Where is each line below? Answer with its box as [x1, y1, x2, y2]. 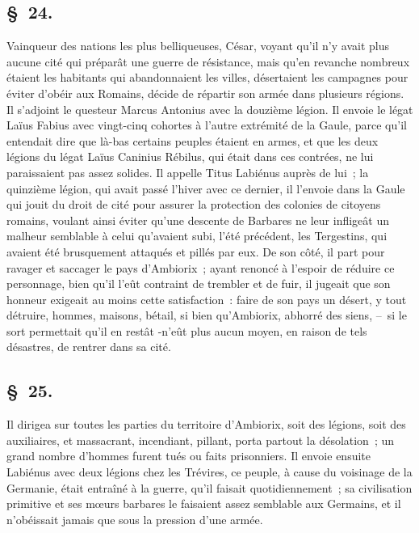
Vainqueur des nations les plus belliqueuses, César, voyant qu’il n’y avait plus [6, 37, 389, 54]
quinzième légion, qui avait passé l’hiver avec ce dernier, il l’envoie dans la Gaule [6, 180, 405, 197]
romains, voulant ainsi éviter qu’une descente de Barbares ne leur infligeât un [6, 211, 389, 228]
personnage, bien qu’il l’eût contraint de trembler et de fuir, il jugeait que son [6, 275, 391, 292]
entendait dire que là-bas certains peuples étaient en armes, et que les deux [6, 132, 379, 149]
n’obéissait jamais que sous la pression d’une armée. [6, 510, 263, 527]
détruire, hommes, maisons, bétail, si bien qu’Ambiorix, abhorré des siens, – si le [6, 307, 407, 324]
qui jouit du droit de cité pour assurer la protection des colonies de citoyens [6, 196, 381, 213]
